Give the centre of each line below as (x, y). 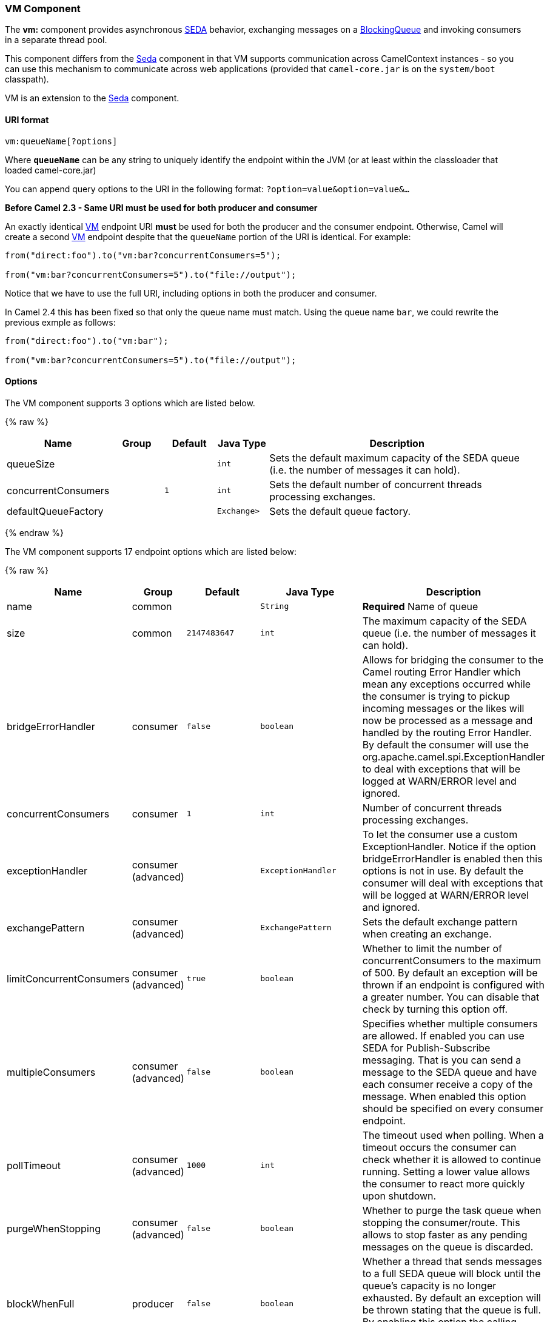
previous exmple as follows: (60, 322)
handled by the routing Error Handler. (447, 732)
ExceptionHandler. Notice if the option (449, 846)
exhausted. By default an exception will (451, 1297)
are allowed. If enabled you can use (443, 1035)
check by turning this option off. (435, 1009)
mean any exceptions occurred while (447, 684)
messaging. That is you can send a (442, 1060)
